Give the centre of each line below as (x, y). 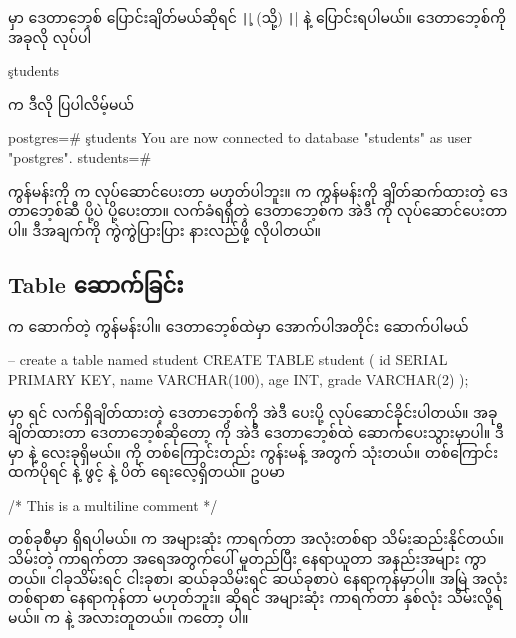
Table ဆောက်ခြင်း (96, 283)
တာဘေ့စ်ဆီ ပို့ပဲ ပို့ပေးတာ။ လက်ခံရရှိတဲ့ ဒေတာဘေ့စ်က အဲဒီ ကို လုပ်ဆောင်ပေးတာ (258, 210)
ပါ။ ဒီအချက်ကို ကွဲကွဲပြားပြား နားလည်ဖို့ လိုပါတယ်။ (164, 229)
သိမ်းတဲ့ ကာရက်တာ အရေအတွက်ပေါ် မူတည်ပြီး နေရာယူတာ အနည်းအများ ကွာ (247, 557)
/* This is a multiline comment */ (113, 504)
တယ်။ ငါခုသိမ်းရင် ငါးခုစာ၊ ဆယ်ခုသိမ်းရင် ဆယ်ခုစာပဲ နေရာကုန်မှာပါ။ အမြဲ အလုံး (258, 577)
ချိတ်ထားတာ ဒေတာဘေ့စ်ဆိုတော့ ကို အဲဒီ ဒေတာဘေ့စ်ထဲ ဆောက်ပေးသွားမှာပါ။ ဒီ (256, 431)
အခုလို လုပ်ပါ (50, 36)
